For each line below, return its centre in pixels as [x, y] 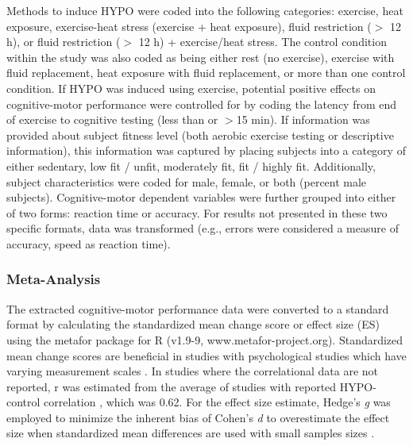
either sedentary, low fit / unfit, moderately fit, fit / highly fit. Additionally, [191, 165]
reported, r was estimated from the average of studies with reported [172, 386]
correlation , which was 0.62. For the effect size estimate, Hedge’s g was [217, 402]
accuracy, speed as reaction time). [89, 243]
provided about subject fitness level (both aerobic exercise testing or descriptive [200, 135]
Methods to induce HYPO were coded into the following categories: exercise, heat [205, 10]
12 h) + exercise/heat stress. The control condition [262, 42]
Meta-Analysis [54, 279]
